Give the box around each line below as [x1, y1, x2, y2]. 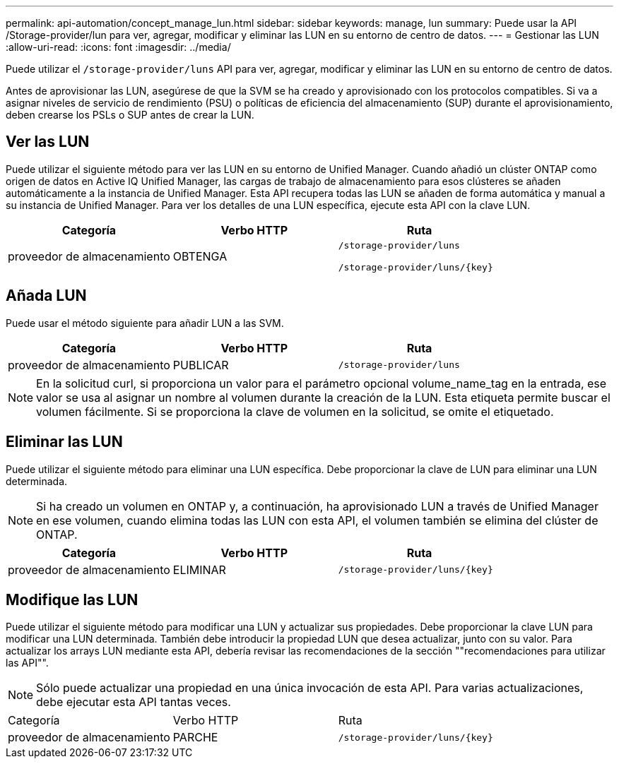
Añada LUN [6, 287, 87, 305]
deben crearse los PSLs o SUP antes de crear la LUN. [6, 109, 254, 121]
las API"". [6, 657, 49, 669]
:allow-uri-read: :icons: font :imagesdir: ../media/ [6, 41, 231, 53]
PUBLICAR [172, 357, 229, 372]
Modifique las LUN [6, 590, 138, 609]
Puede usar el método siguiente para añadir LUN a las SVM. [6, 316, 284, 329]
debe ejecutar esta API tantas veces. [36, 695, 231, 710]
